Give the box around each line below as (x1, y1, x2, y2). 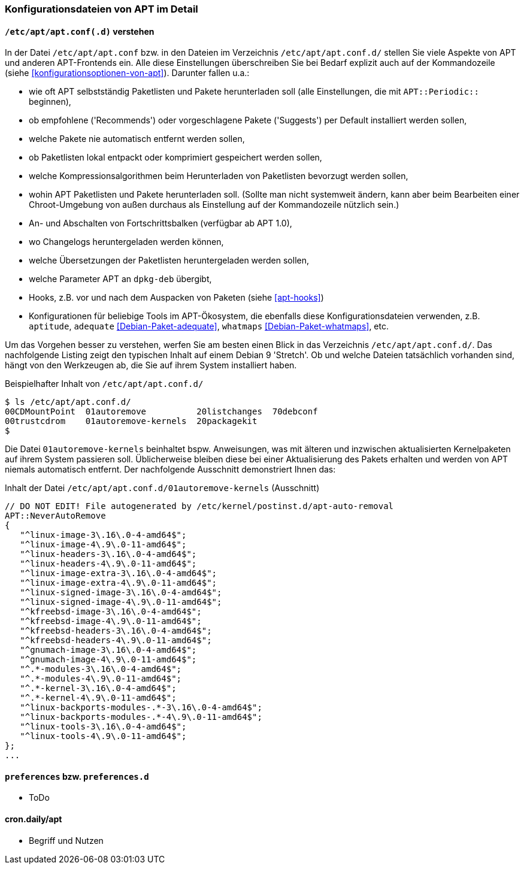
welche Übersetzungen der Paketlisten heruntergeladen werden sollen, (29, 255, 309, 266)
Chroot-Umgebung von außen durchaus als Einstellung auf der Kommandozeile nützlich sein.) (29, 199, 399, 210)
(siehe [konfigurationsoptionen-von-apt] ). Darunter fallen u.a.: (5, 68, 250, 78)
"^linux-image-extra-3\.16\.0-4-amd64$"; (20, 568, 217, 579)
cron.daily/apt (5, 814, 62, 825)
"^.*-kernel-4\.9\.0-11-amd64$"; (20, 693, 177, 703)
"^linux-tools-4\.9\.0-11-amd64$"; (20, 731, 187, 741)
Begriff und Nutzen (29, 835, 104, 846)
